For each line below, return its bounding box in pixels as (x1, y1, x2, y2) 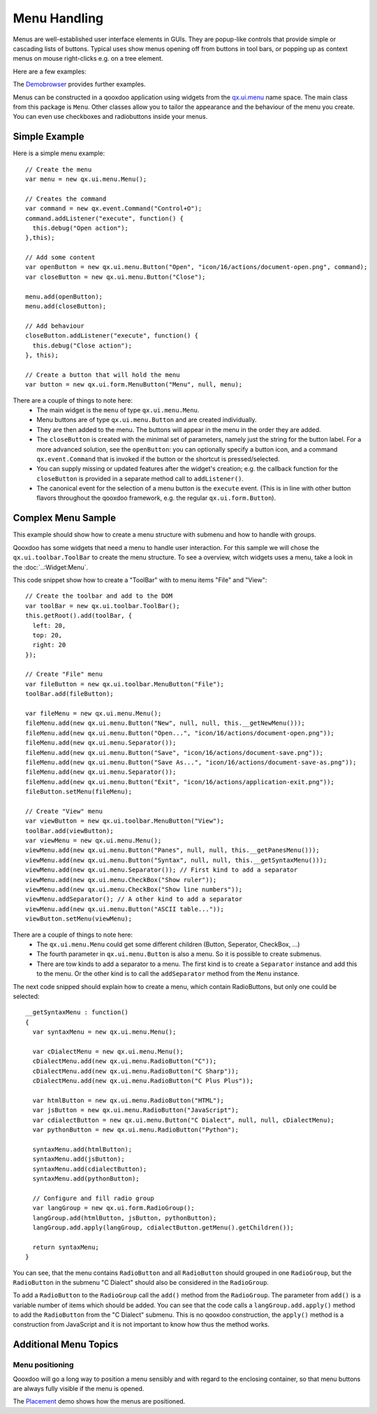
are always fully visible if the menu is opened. (13, 1385, 145, 1392)
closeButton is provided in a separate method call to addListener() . (36, 474, 244, 482)
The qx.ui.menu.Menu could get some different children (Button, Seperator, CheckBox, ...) (36, 940, 300, 948)
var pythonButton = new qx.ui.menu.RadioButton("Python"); (32, 1126, 239, 1134)
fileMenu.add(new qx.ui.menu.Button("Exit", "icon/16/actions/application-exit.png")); (25, 778, 335, 786)
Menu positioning (13, 1360, 74, 1370)
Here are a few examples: (13, 67, 87, 75)
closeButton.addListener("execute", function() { (25, 332, 199, 340)
